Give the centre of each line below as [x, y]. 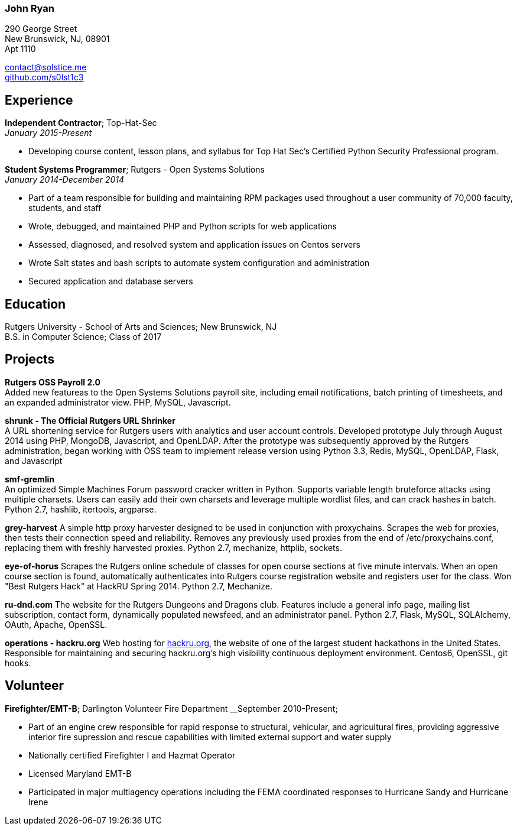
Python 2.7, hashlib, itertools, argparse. [81, 509]
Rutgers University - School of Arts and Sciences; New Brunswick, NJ [141, 327]
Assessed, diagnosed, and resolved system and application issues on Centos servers [194, 245]
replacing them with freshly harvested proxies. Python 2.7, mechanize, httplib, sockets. [173, 547]
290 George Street [41, 29]
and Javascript [34, 461]
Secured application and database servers [111, 281]
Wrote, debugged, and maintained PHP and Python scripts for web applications [183, 226]
